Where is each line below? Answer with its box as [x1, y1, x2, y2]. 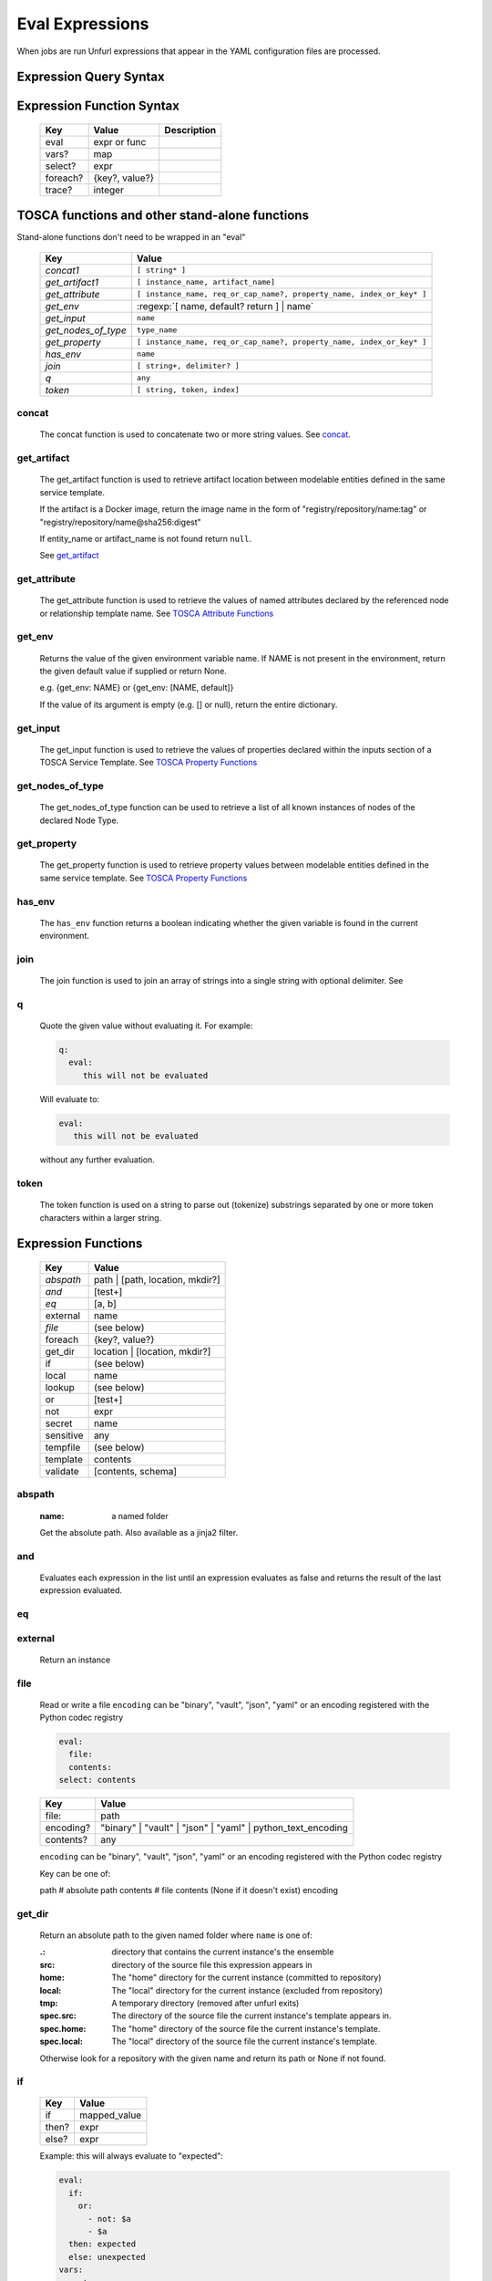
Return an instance [39, 1654, 111, 1665]
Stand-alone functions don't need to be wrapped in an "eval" [16, 232, 246, 243]
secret [45, 1417, 73, 1430]
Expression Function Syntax [16, 99, 179, 114]
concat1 [45, 264, 79, 276]
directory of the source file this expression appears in [111, 1959, 313, 1970]
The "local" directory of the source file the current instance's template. [111, 2036, 377, 2047]
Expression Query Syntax [16, 69, 165, 85]
